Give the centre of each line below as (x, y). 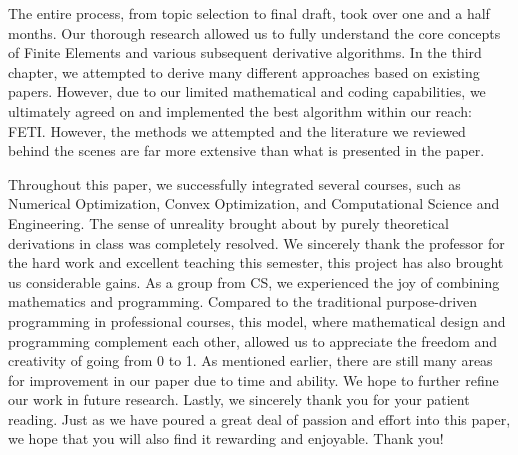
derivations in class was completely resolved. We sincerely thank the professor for (256, 242)
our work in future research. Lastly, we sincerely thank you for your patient (239, 399)
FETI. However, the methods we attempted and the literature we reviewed (237, 130)
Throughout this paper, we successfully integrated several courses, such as (234, 183)
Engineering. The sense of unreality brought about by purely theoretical (228, 222)
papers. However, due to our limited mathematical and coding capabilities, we (247, 91)
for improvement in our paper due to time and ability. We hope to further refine (253, 379)
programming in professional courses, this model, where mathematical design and (257, 320)
